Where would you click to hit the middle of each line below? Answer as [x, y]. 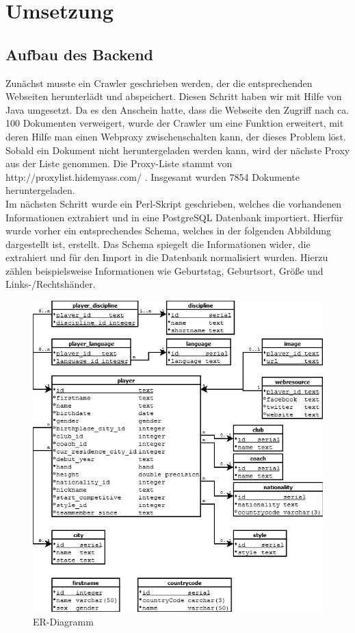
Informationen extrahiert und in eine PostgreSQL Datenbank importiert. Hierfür [174, 217]
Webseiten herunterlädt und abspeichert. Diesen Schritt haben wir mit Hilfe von [174, 96]
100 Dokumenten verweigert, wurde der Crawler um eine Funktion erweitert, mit [175, 123]
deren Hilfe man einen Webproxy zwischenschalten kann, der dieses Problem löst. [176, 136]
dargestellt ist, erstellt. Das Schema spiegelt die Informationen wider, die [158, 244]
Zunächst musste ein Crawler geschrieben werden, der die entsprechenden [159, 83]
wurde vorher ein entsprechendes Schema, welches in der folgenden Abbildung [169, 231]
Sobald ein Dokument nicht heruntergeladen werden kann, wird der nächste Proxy [178, 150]
